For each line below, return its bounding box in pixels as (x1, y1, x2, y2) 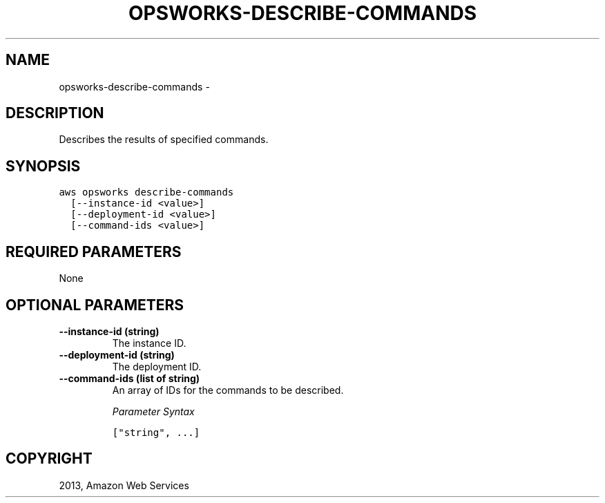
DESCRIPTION (6, 104, 104, 122)
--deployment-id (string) (59, 348, 175, 361)
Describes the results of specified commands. (59, 133, 269, 146)
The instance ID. (112, 336, 186, 349)
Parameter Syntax (112, 405, 195, 417)
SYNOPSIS (6, 157, 81, 175)
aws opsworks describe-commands (59, 187, 234, 198)
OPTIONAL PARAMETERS (6, 296, 184, 314)
